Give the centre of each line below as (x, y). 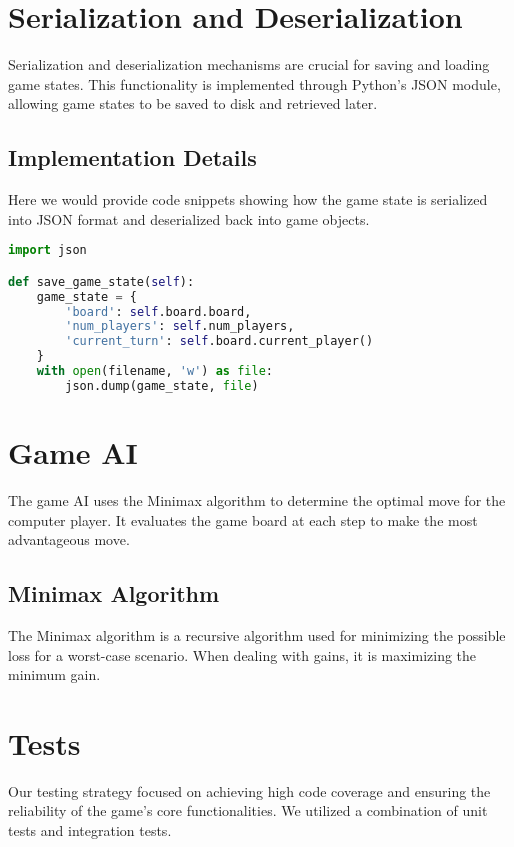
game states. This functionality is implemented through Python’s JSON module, (254, 83)
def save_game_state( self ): (101, 281)
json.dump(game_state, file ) (162, 385)
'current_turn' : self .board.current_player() (219, 341)
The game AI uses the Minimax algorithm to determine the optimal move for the (257, 499)
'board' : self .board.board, (158, 311)
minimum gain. (54, 674)
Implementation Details (132, 157)
